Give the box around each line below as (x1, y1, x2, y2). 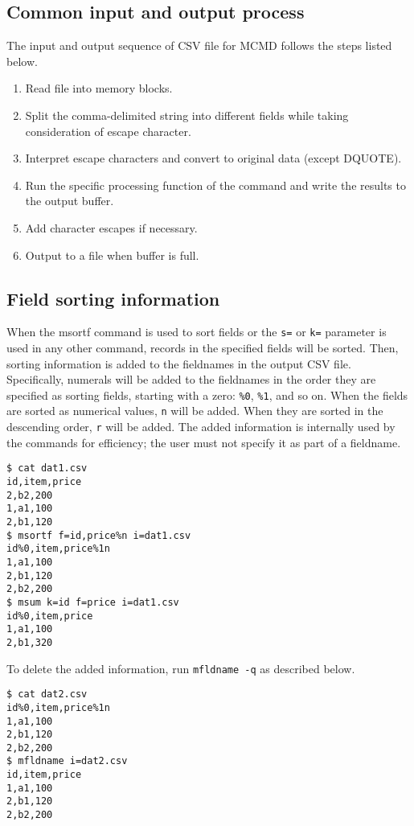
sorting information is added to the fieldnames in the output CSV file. (6, 355, 351, 372)
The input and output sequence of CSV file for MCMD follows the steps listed (6, 37, 392, 54)
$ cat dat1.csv (6, 462, 88, 475)
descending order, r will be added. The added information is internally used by (6, 418, 396, 435)
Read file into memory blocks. (25, 80, 173, 97)
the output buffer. (25, 192, 114, 209)
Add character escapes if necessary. (25, 219, 198, 236)
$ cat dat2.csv (6, 688, 88, 701)
